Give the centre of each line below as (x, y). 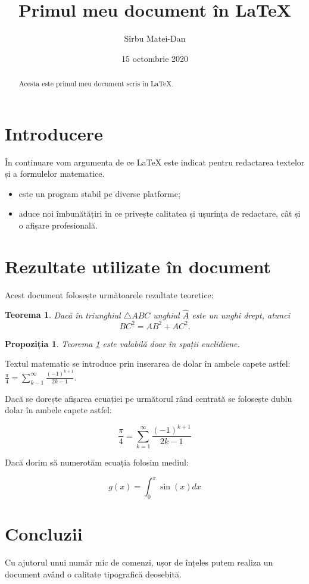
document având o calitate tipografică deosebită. (93, 574)
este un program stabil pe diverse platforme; (99, 193)
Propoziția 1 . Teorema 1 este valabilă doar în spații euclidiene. (122, 343)
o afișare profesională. (58, 225)
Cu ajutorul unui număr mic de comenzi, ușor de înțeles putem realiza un (139, 562)
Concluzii (44, 534)
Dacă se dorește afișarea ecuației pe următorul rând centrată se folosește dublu (149, 398)
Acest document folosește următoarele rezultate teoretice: (109, 294)
